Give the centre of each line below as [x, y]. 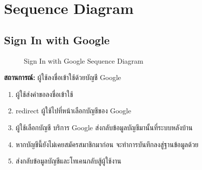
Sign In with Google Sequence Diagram [84, 60]
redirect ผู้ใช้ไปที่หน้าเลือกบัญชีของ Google [73, 111]
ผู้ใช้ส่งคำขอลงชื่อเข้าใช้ [44, 94]
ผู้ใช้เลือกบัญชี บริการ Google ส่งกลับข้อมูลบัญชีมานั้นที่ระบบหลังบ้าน [104, 127]
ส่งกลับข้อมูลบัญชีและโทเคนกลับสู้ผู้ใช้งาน [68, 161]
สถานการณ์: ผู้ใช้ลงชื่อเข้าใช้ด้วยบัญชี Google [63, 77]
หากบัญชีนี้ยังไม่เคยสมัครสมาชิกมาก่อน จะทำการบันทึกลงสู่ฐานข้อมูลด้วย [107, 144]
